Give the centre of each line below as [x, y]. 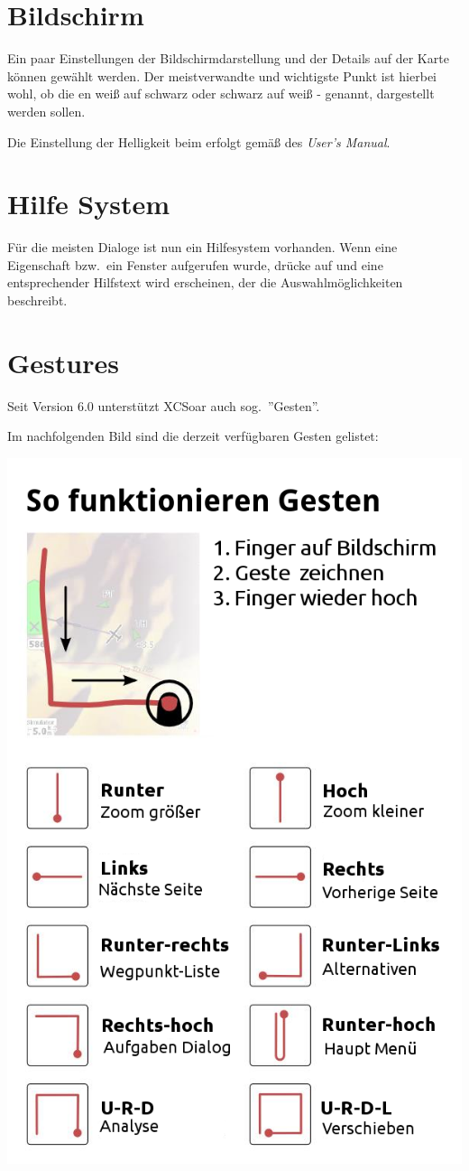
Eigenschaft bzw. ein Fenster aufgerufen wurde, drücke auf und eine [195, 264]
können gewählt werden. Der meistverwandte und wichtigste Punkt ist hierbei [222, 75]
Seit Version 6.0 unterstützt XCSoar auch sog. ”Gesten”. [164, 405]
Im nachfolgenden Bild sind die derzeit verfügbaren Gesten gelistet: [193, 436]
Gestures [63, 362]
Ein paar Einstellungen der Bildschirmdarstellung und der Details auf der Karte [228, 58]
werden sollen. [46, 111]
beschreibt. [37, 300]
